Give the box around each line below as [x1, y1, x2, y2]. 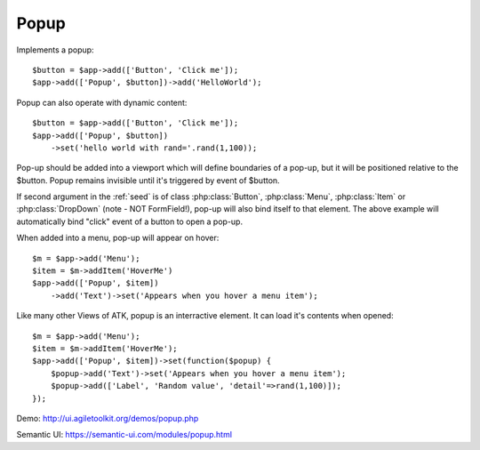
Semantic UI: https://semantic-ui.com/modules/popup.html [16, 430, 233, 440]
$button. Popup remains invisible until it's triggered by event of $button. [16, 174, 280, 186]
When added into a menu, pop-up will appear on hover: [16, 232, 220, 244]
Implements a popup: [16, 44, 94, 55]
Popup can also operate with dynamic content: [16, 97, 188, 108]
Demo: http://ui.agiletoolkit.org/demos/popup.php [16, 413, 199, 423]
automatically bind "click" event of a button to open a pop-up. [16, 216, 244, 227]
